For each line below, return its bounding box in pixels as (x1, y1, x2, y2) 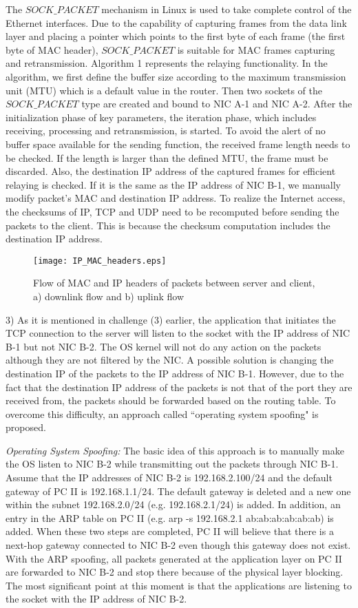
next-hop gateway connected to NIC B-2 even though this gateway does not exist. (6, 538, 351, 552)
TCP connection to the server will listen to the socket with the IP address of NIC (6, 326, 350, 340)
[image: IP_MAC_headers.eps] (33, 255, 167, 266)
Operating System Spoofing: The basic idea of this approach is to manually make (6, 443, 344, 457)
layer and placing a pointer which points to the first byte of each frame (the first (6, 29, 346, 43)
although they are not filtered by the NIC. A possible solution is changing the (6, 353, 334, 367)
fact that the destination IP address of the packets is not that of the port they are (6, 379, 352, 394)
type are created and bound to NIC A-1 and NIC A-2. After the (81, 96, 352, 111)
